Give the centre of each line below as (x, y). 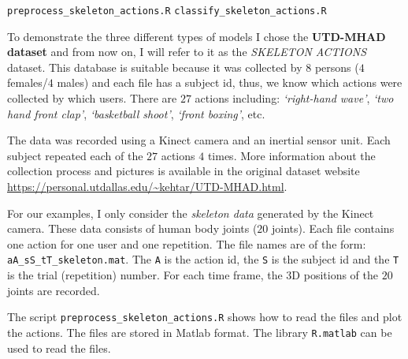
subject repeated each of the (75, 155)
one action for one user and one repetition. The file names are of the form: (187, 243)
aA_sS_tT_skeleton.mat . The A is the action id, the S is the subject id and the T (203, 259)
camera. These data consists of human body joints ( (132, 228)
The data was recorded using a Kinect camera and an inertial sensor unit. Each (199, 140)
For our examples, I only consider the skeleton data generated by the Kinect (191, 213)
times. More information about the (291, 155)
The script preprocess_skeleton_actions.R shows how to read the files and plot (205, 317)
